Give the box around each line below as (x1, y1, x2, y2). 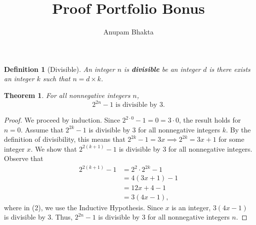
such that (43, 73, 71, 84)
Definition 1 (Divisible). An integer (4, 64, 115, 74)
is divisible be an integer (124, 64, 201, 74)
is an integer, (171, 202, 211, 212)
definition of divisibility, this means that (4, 134, 126, 144)
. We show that (31, 143, 77, 154)
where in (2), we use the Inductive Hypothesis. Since (4, 202, 163, 212)
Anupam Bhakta (103, 27, 154, 37)
